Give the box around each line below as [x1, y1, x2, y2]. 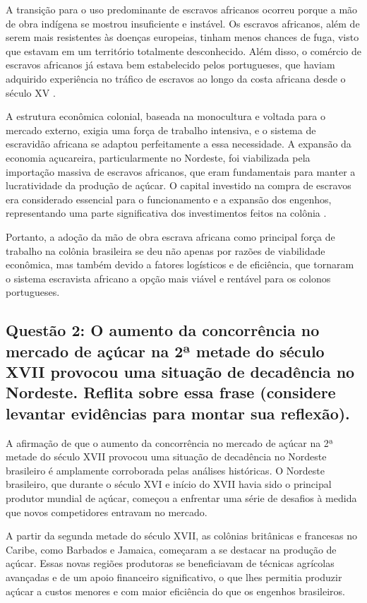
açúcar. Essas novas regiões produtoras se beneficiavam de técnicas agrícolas [6, 556, 335, 571]
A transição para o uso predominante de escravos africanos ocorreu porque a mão [6, 2, 358, 16]
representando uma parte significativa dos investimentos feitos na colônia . [6, 205, 327, 220]
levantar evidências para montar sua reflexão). [6, 402, 350, 424]
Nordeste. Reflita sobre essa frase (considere [6, 381, 336, 403]
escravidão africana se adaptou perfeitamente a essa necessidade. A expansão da [6, 136, 351, 151]
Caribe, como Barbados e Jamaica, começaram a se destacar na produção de [6, 542, 337, 556]
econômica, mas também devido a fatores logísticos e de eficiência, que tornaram [6, 257, 354, 272]
